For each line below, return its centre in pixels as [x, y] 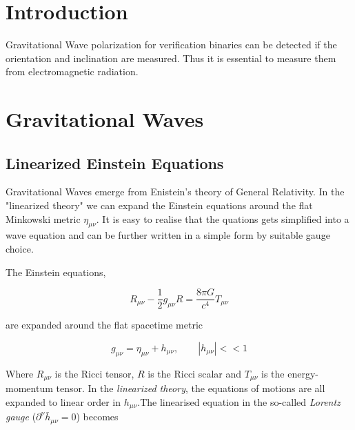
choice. [20, 249]
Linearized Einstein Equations [115, 163]
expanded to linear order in [63, 401]
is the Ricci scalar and [194, 373]
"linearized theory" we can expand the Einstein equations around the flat [159, 205]
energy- [303, 373]
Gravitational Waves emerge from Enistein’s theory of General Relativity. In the [175, 192]
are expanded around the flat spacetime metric [104, 325]
